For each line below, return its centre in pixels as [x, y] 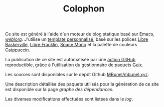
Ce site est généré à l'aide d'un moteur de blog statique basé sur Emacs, [80, 34]
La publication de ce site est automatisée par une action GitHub [70, 60]
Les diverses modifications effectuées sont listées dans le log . [69, 99]
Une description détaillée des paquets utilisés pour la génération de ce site [82, 84]
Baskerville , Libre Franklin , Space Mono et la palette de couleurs [71, 45]
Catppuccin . [18, 50]
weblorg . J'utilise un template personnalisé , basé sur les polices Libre [77, 39]
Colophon [84, 9]
